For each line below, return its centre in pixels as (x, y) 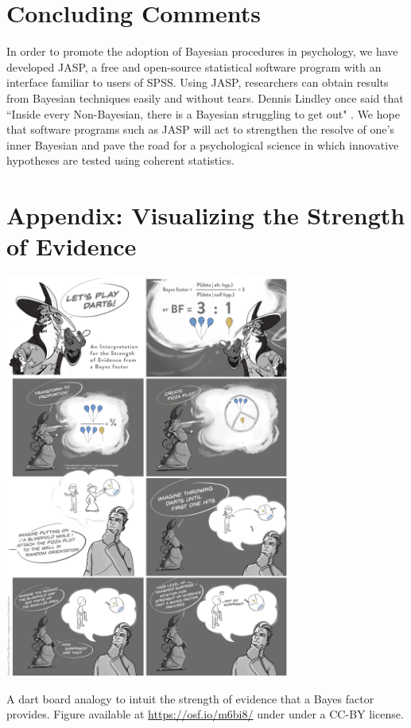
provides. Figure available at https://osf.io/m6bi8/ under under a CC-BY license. (205, 714)
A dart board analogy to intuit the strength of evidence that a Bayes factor (190, 698)
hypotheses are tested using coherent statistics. (120, 160)
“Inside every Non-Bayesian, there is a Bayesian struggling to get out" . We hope (203, 113)
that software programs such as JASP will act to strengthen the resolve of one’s (200, 129)
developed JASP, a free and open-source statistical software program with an (194, 66)
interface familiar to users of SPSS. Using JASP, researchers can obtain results (198, 82)
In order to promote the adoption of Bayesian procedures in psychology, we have (202, 51)
